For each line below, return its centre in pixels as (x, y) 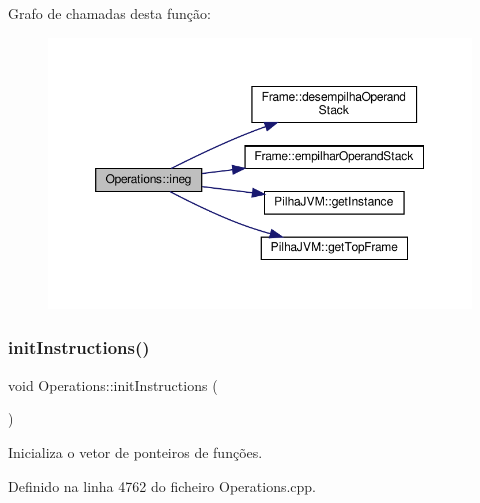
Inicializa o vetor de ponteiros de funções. (135, 451)
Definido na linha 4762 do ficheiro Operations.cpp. (162, 485)
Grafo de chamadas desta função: (109, 13)
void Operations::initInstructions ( (113, 384)
